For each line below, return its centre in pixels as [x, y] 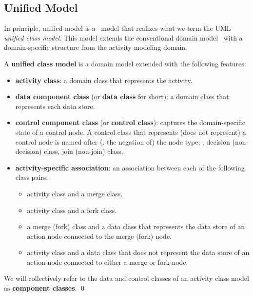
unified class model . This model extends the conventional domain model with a [123, 37]
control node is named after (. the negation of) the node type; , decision [123, 141]
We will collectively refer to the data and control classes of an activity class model [126, 278]
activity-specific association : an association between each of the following [130, 167]
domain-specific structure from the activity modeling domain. [96, 47]
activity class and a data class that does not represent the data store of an [138, 252]
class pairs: [32, 177]
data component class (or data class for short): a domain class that [122, 96]
